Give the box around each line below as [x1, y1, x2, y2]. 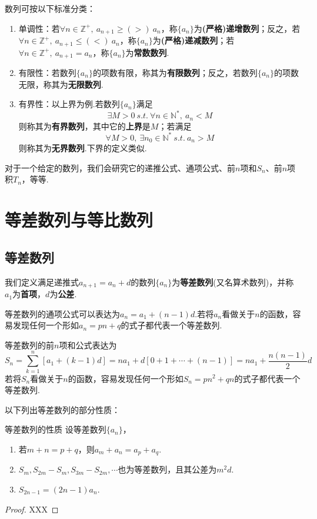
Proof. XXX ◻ [5, 503, 59, 515]
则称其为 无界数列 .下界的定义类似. [18, 142, 147, 154]
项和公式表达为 [59, 338, 117, 351]
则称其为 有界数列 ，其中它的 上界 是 [18, 119, 151, 132]
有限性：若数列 [18, 66, 76, 78]
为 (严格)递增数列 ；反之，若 [193, 22, 301, 34]
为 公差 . [49, 288, 77, 300]
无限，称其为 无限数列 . [18, 78, 104, 90]
